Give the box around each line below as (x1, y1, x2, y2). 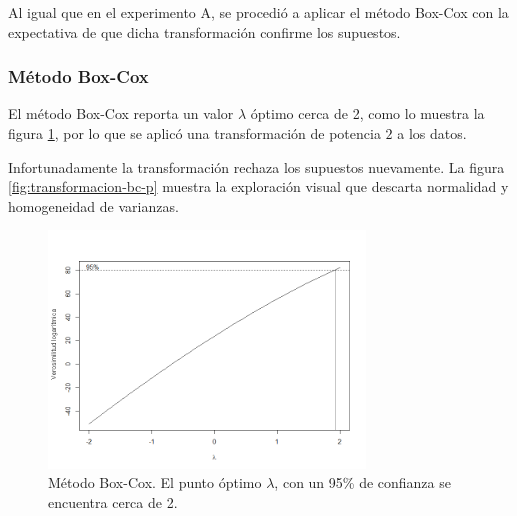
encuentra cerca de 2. (48, 492, 178, 513)
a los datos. (397, 123, 467, 143)
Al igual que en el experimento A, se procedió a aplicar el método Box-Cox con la (8, 2, 509, 22)
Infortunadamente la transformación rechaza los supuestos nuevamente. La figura (8, 156, 505, 177)
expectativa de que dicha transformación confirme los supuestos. (8, 21, 401, 42)
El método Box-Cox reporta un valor (8, 103, 234, 124)
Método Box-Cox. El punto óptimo (48, 472, 262, 493)
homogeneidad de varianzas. (8, 195, 179, 216)
